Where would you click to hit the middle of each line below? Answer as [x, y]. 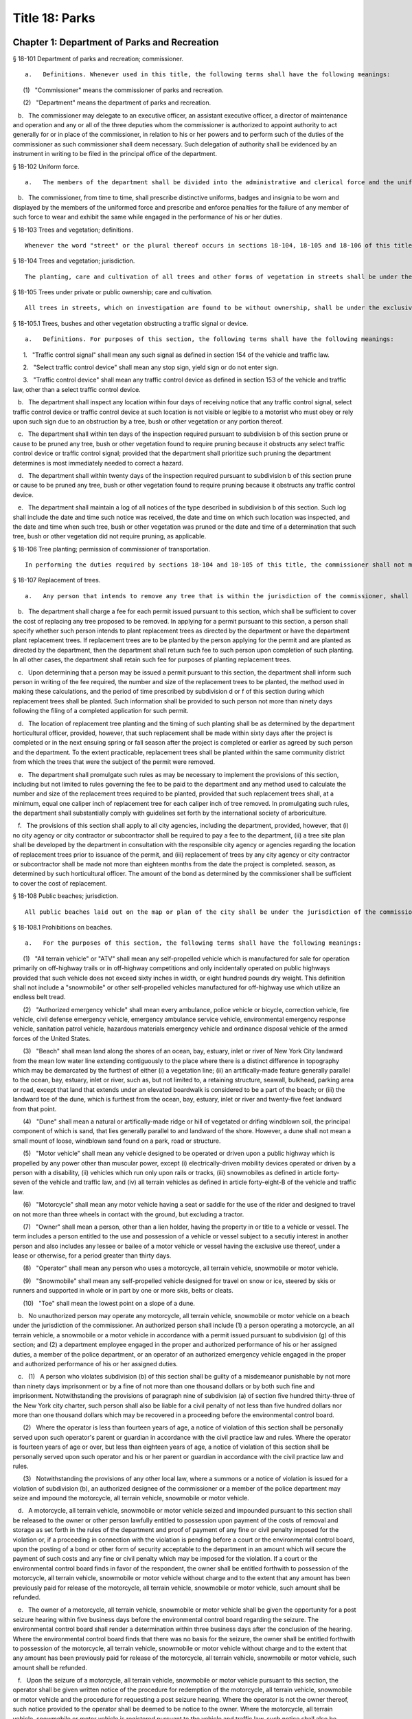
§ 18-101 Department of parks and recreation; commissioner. [98, 59]
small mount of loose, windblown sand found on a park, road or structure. [117, 1141]
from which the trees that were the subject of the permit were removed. [114, 762]
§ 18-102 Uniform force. [46, 166]
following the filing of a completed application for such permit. [101, 711]
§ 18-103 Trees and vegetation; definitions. [73, 230]
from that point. [35, 1109]
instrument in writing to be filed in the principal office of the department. [115, 154]
